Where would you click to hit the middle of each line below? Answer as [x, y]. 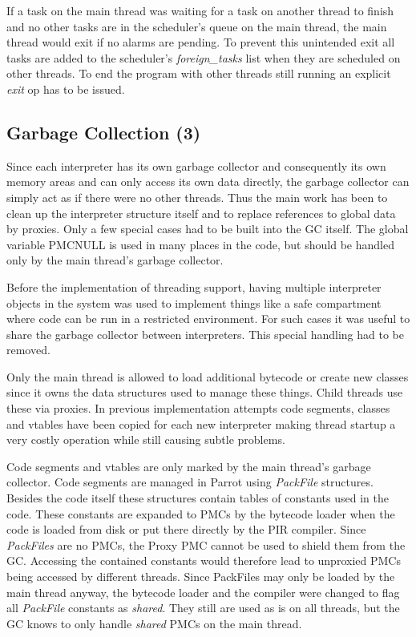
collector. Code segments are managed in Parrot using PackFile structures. [190, 482]
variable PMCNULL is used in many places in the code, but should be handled [200, 244]
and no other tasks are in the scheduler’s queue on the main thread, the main [197, 26]
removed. [28, 350]
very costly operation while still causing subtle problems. [146, 439]
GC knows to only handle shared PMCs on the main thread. [154, 623]
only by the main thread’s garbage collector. [115, 260]
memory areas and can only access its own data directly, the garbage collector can [208, 181]
